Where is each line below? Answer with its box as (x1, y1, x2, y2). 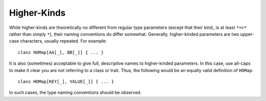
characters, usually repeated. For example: (20, 38, 107, 44)
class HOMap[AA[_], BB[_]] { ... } (18, 50, 104, 55)
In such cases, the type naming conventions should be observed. (9, 90, 142, 96)
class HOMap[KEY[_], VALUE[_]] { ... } (18, 78, 114, 84)
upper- (240, 31, 255, 37)
